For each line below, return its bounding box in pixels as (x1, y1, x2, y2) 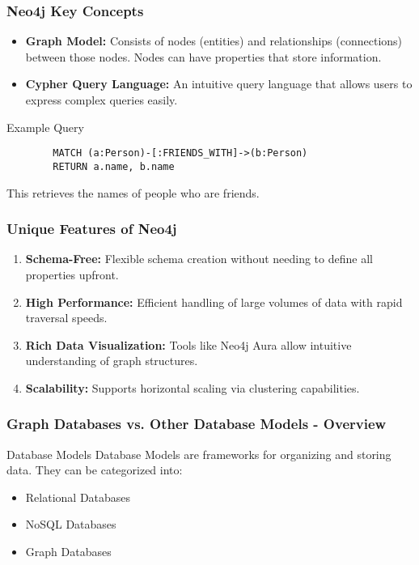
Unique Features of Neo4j (6, 219, 177, 239)
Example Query (6, 118, 84, 135)
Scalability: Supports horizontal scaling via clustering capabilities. (25, 379, 360, 396)
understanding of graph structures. (25, 352, 198, 369)
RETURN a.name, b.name (53, 160, 175, 172)
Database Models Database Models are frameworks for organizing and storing (6, 445, 391, 462)
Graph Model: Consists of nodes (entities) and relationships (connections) (25, 32, 403, 49)
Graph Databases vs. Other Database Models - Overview (6, 414, 387, 434)
